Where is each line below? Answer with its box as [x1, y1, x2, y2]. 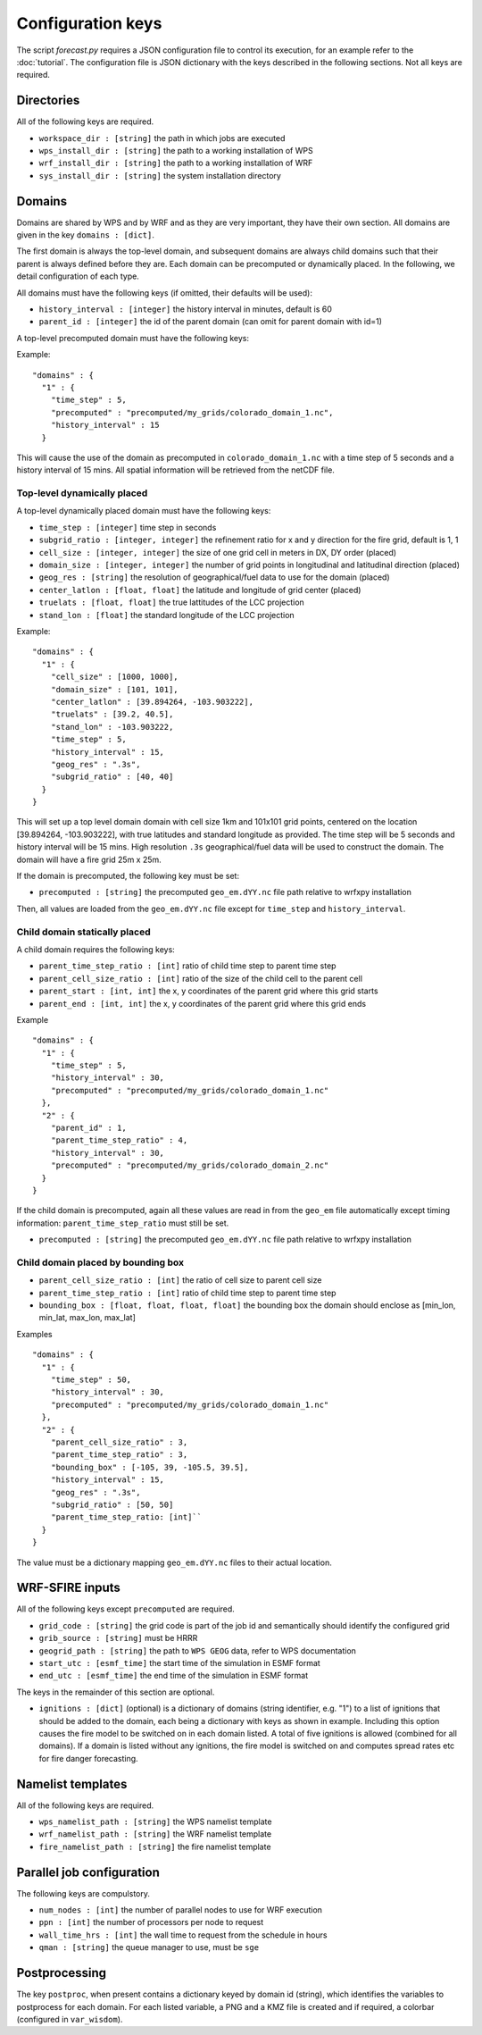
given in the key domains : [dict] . [16, 230, 155, 240]
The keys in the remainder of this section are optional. [16, 1687, 215, 1697]
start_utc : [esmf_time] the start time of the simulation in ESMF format [38, 1657, 320, 1668]
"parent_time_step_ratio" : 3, [50, 1450, 188, 1460]
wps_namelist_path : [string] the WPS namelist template [38, 1816, 272, 1827]
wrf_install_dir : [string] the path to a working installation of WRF [38, 157, 313, 169]
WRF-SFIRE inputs [16, 1580, 120, 1595]
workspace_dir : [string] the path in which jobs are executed [38, 132, 286, 143]
